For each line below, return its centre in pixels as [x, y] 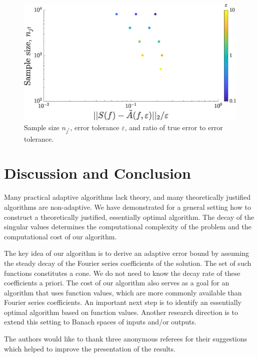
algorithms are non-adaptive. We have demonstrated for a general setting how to [127, 207]
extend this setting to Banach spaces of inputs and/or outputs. [100, 322]
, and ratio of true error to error [174, 127]
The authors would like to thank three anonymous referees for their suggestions [126, 339]
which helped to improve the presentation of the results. [90, 348]
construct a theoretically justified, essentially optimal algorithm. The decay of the [129, 217]
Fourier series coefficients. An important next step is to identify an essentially [123, 302]
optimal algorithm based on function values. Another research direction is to [121, 312]
